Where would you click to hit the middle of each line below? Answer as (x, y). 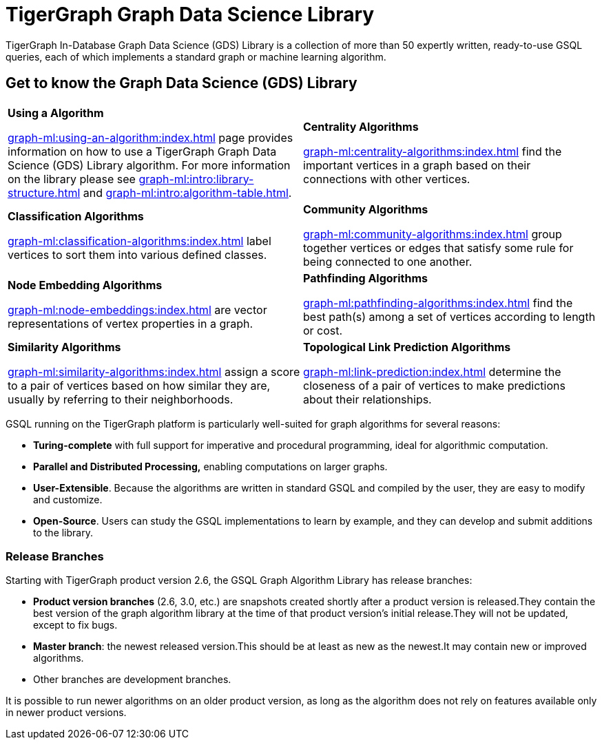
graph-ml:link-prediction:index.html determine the (432, 371)
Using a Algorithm (56, 113)
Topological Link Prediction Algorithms (407, 347)
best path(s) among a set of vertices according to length (449, 316)
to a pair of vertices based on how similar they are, (139, 385)
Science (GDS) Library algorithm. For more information (149, 165)
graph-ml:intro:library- (196, 179)
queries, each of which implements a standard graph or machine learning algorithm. (196, 56)
